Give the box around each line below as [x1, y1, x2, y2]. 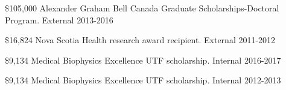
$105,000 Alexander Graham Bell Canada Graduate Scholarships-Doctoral [5, 2, 279, 14]
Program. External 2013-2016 [5, 13, 113, 26]
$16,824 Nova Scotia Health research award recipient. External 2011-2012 [5, 34, 276, 46]
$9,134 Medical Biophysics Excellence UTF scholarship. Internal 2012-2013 [5, 74, 281, 86]
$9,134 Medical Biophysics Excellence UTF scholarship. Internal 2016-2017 [5, 53, 281, 66]
